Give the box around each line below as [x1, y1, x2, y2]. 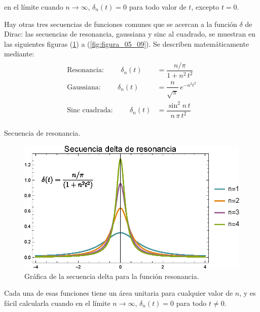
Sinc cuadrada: [67, 107, 113, 114]
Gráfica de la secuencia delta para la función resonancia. [24, 270, 199, 281]
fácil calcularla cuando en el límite [4, 297, 110, 308]
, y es [239, 288, 256, 298]
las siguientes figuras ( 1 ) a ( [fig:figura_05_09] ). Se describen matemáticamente [4, 38, 249, 49]
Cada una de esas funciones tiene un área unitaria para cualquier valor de [4, 288, 233, 298]
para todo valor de [129, 2, 187, 12]
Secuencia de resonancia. [4, 128, 81, 138]
